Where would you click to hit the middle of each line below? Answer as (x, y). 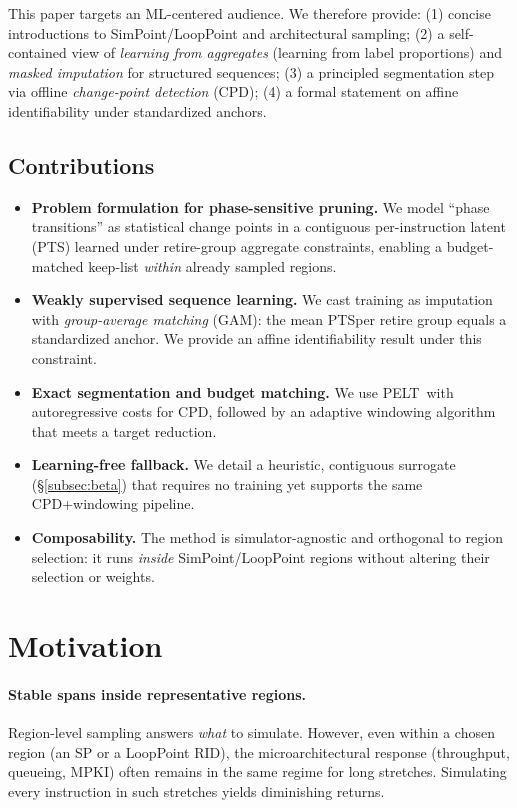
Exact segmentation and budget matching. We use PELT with (242, 391)
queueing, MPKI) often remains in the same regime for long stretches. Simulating (257, 771)
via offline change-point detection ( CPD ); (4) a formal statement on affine (233, 91)
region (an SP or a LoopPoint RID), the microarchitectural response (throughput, (259, 751)
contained (37, 52)
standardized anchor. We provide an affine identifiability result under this (256, 338)
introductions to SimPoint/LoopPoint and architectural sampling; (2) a (226, 32)
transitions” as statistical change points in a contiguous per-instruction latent (268, 226)
